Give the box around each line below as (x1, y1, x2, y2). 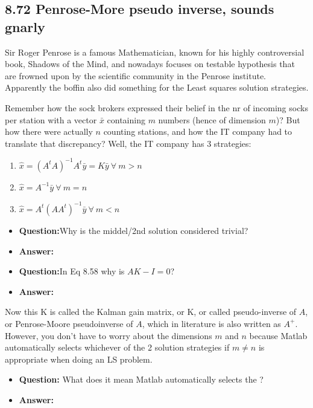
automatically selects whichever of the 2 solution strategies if (5, 341, 230, 354)
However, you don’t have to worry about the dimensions (5, 329, 212, 342)
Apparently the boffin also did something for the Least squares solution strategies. (5, 81, 309, 94)
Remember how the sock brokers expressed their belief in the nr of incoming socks (5, 101, 308, 114)
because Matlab (249, 329, 308, 342)
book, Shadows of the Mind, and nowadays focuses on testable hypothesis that (5, 57, 295, 70)
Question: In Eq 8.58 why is (19, 265, 125, 277)
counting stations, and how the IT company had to (103, 125, 292, 138)
